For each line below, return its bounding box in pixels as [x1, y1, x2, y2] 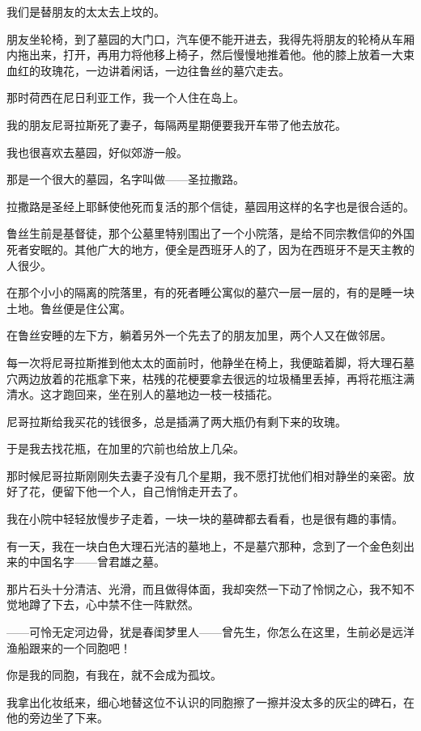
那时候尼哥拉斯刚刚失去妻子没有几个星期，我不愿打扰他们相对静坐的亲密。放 [6, 467, 415, 484]
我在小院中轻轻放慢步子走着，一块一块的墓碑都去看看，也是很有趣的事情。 [6, 510, 403, 527]
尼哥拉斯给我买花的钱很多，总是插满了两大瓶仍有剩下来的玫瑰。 [6, 412, 347, 429]
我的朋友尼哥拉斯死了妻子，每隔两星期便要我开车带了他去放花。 [6, 116, 347, 133]
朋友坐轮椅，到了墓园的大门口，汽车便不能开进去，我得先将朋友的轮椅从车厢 [6, 30, 415, 47]
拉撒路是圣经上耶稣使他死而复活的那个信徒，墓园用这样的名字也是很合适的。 [6, 197, 415, 214]
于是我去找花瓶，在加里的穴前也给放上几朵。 [6, 440, 245, 457]
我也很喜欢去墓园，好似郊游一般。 [6, 143, 188, 160]
